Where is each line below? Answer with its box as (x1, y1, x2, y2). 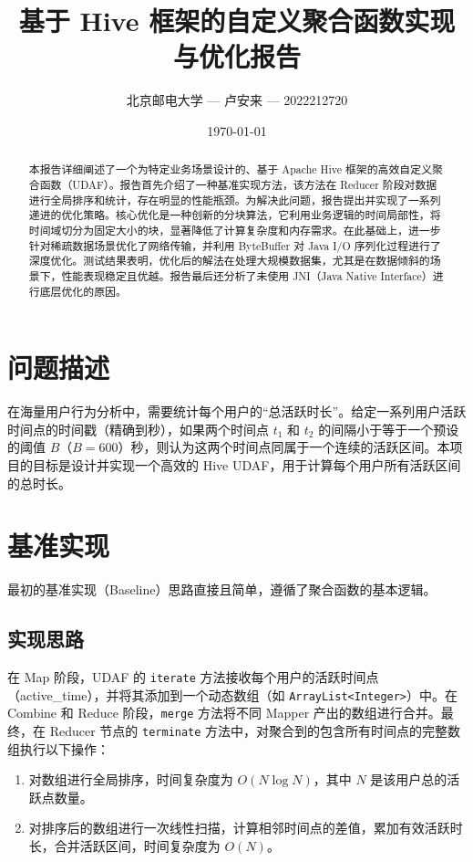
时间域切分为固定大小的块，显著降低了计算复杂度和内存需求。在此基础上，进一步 (28, 222, 441, 237)
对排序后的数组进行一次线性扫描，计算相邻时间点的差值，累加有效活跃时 (28, 818, 463, 837)
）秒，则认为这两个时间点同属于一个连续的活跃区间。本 (118, 437, 450, 457)
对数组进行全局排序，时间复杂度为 (28, 770, 233, 789)
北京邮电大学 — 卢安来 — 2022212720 (126, 90, 348, 110)
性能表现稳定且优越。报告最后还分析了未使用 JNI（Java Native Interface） (61, 268, 433, 283)
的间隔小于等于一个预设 (318, 419, 459, 438)
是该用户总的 (370, 770, 447, 789)
